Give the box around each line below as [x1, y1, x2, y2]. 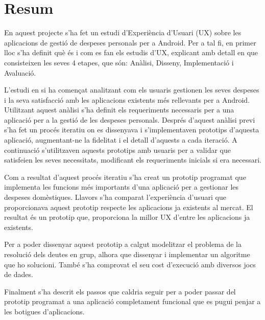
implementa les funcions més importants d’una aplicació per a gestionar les [4, 181, 239, 192]
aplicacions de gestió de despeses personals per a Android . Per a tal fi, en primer [4, 37, 256, 48]
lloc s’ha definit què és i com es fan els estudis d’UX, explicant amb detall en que [4, 47, 258, 58]
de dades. [4, 269, 33, 280]
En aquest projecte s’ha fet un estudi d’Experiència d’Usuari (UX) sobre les [4, 27, 242, 38]
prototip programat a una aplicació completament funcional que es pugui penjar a [4, 296, 261, 307]
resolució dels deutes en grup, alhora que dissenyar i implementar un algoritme [4, 249, 250, 259]
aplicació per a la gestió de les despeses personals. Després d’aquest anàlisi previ [4, 114, 255, 125]
